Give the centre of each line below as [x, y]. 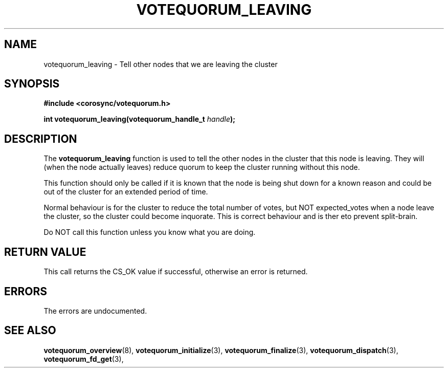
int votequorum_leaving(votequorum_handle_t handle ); [140, 119]
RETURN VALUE [45, 252]
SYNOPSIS [32, 84]
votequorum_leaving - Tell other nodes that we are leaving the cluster [161, 64]
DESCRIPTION [41, 139]
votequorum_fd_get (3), [84, 359]
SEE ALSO [30, 331]
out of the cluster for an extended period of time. [126, 192]
